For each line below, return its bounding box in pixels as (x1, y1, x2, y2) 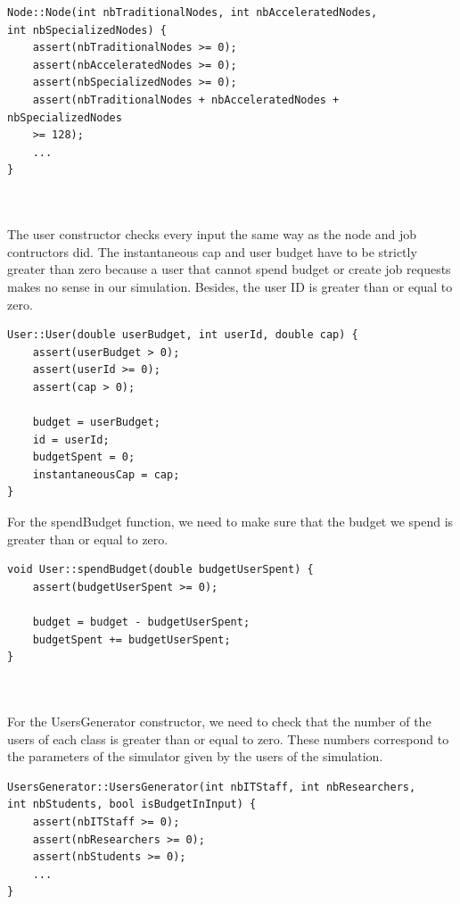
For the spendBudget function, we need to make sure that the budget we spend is (7, 512, 454, 531)
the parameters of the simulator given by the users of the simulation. (7, 747, 383, 766)
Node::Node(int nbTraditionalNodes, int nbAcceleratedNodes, (7, 6, 378, 19)
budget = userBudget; (32, 416, 160, 429)
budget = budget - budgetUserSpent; (32, 616, 251, 628)
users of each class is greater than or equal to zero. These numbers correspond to (7, 729, 449, 748)
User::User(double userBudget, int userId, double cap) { (7, 328, 358, 342)
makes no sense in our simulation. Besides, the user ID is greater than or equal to (7, 277, 453, 295)
